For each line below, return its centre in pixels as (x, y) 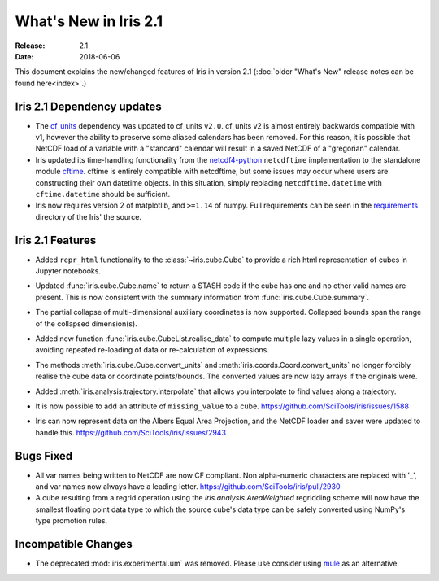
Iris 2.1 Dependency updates (88, 106)
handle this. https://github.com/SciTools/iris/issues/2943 (131, 432)
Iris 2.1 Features (56, 240)
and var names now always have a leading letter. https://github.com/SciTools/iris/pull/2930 (188, 487)
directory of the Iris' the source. (89, 216)
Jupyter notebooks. (68, 271)
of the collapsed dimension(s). (86, 323)
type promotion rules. (72, 521)
